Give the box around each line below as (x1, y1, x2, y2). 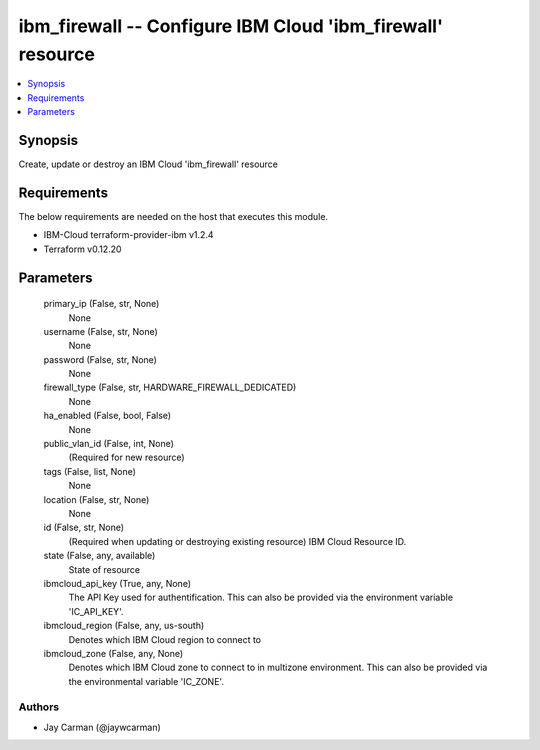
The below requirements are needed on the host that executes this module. (18, 210, 329, 222)
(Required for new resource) (68, 451, 185, 464)
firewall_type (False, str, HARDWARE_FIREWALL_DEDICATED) (43, 381, 297, 394)
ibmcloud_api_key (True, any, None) (43, 577, 192, 589)
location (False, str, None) (43, 493, 150, 505)
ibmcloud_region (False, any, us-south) (43, 620, 205, 632)
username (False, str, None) (43, 325, 159, 337)
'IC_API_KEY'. (68, 605, 124, 617)
